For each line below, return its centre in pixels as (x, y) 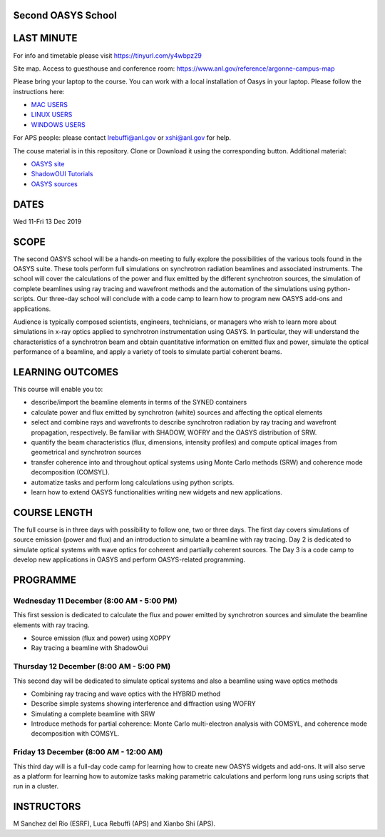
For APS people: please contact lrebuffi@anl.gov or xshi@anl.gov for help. (122, 138)
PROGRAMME (45, 580)
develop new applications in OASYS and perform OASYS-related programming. (129, 559)
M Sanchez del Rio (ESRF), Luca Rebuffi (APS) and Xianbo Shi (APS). (114, 823)
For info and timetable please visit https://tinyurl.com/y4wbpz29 (108, 55)
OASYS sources (54, 184)
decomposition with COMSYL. (75, 734)
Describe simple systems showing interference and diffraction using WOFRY (143, 704)
